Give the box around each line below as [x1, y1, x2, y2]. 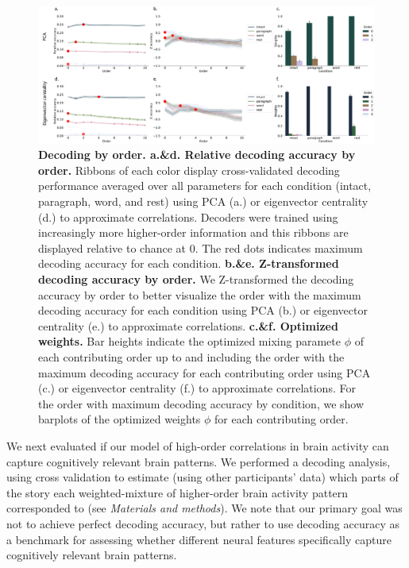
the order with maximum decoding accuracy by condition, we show [38, 395, 365, 412]
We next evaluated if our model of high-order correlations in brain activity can [6, 437, 389, 454]
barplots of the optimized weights [38, 411, 201, 427]
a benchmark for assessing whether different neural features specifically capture [6, 531, 392, 547]
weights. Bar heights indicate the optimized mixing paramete [38, 333, 341, 350]
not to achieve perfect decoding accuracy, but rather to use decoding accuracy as [6, 515, 399, 531]
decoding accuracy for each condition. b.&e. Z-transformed [38, 255, 339, 272]
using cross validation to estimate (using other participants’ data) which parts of [6, 469, 399, 485]
